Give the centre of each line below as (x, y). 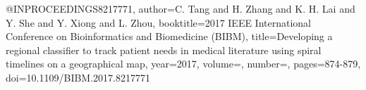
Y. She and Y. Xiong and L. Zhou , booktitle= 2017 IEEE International (159, 22)
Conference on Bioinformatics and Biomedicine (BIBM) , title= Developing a (169, 36)
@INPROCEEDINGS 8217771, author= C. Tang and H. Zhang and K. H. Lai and (181, 8)
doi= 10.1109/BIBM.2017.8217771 (78, 77)
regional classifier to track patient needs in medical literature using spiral (164, 50)
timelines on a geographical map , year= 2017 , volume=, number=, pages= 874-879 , (183, 64)
